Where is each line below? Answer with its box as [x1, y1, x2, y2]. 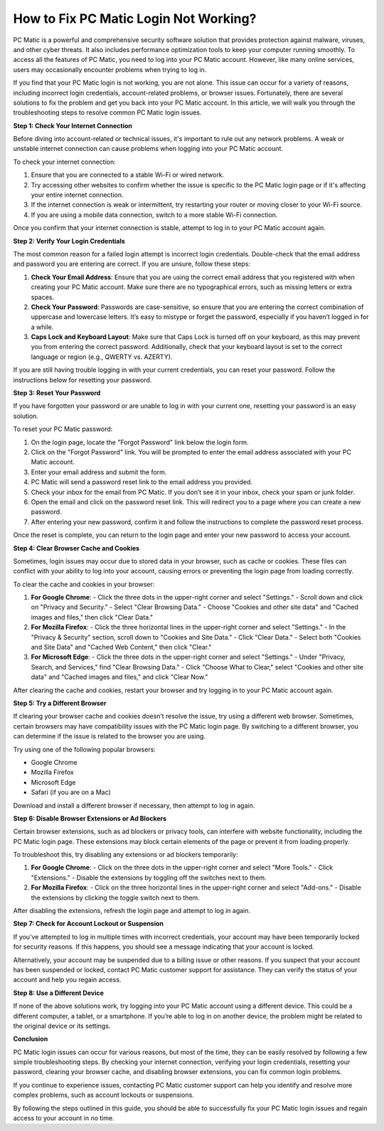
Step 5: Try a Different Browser [13, 699, 107, 707]
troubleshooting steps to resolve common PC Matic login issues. [13, 108, 202, 117]
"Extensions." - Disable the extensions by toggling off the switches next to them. [31, 873, 267, 882]
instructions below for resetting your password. [13, 375, 152, 384]
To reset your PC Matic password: [13, 424, 113, 434]
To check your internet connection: [13, 157, 117, 166]
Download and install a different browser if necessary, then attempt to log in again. [13, 801, 255, 810]
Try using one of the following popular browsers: [13, 745, 156, 754]
